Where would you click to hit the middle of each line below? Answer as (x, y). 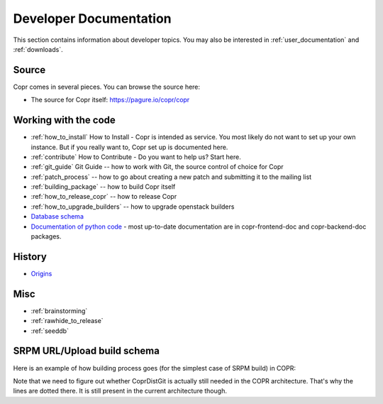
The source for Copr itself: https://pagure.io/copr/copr (110, 100)
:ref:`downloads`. (38, 49)
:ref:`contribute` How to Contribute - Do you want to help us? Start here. (136, 157)
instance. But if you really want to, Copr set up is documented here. (129, 147)
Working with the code (65, 120)
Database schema (57, 217)
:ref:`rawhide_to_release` (67, 321)
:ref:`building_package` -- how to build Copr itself (103, 187)
